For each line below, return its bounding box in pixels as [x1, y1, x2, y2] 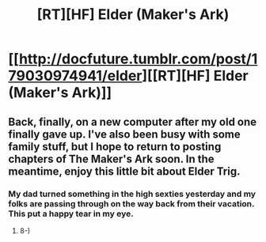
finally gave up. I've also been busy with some [8, 127, 241, 141]
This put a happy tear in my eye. [8, 208, 134, 219]
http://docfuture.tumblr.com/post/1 [18, 50, 258, 68]
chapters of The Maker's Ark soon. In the [8, 152, 215, 165]
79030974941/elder [8, 67, 142, 85]
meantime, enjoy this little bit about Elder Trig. [8, 164, 241, 178]
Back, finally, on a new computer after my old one [8, 115, 257, 128]
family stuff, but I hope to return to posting [8, 140, 222, 153]
